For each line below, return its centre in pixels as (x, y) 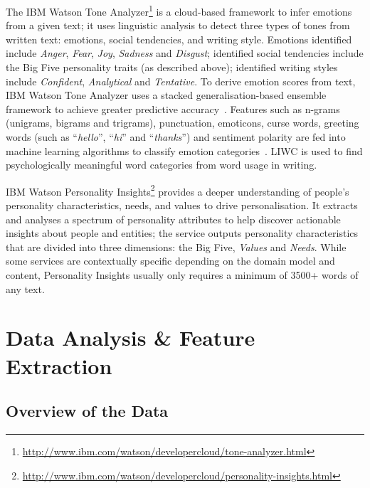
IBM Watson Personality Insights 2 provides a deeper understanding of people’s (178, 190)
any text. (25, 288)
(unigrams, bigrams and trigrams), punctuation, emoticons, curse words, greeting (183, 123)
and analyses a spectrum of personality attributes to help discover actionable (173, 219)
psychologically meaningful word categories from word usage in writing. (162, 165)
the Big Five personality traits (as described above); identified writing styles (172, 67)
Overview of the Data (87, 411)
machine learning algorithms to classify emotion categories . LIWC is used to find (184, 150)
